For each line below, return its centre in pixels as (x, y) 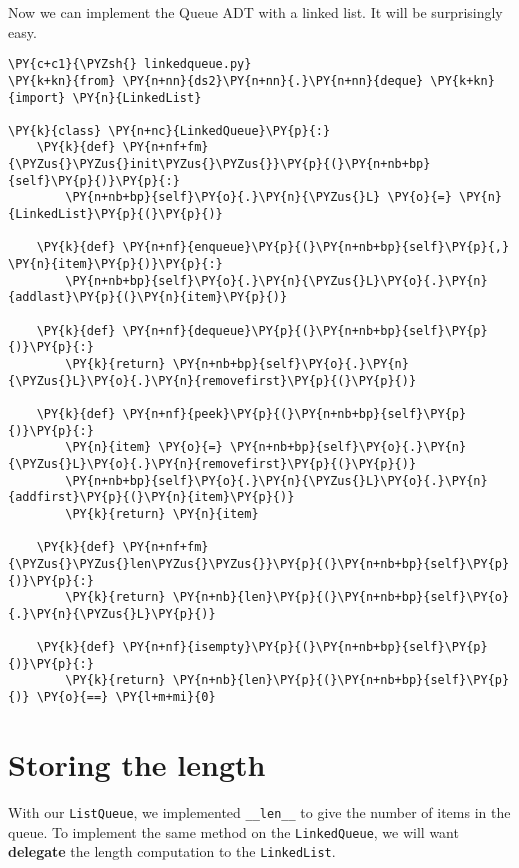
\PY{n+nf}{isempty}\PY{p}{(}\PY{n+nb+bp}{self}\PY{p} (305, 647)
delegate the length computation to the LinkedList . (172, 851)
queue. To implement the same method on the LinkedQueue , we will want (233, 831)
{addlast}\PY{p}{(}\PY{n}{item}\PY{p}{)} (148, 297)
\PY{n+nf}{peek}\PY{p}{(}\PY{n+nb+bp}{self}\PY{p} (294, 413)
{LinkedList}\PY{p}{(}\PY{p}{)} (115, 214)
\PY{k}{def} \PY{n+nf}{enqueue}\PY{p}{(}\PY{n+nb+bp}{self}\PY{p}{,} (273, 247)
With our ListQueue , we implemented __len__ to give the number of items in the (259, 811)
